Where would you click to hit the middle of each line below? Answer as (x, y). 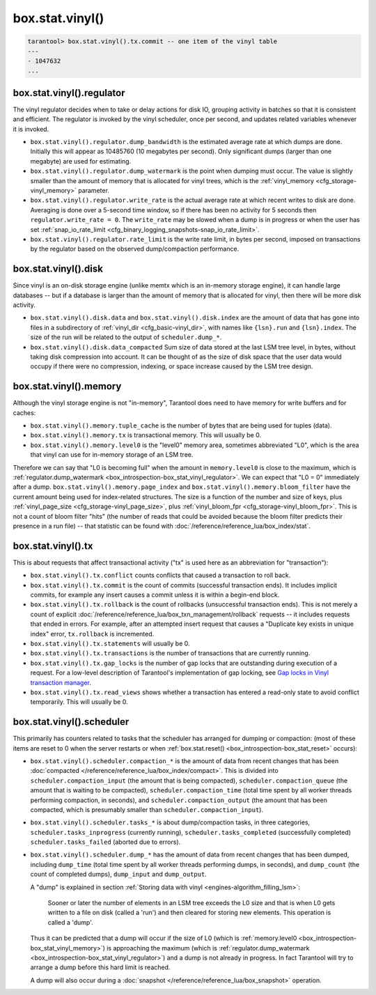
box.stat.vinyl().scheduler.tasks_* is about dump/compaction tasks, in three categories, (170, 822)
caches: (24, 413)
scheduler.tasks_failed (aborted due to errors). (105, 842)
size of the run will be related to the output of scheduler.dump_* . (126, 337)
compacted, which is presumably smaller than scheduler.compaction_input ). (147, 809)
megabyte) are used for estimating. (81, 161)
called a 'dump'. (70, 922)
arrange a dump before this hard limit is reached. (100, 967)
